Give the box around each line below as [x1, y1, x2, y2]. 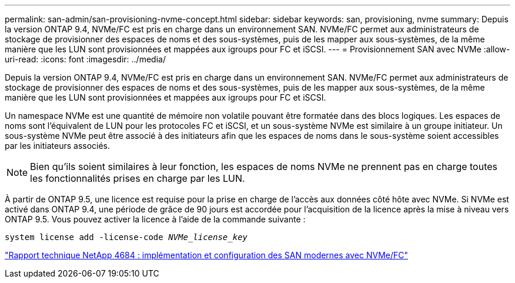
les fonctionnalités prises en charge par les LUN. [30, 172, 245, 184]
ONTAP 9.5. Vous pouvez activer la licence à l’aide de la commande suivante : [5, 214, 306, 224]
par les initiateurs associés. [5, 141, 111, 151]
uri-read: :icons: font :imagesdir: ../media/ [5, 54, 166, 64]
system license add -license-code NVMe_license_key [5, 232, 248, 242]
